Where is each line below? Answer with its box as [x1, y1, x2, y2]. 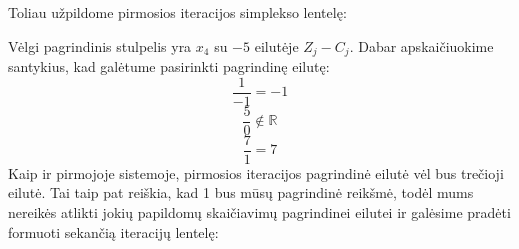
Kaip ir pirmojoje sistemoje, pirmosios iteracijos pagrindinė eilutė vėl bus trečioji [8, 162, 504, 183]
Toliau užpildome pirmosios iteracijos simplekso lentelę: [8, 2, 347, 22]
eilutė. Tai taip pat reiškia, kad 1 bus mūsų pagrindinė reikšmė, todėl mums [8, 182, 474, 203]
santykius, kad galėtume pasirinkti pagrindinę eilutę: [8, 56, 330, 77]
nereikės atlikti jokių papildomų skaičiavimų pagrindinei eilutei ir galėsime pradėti [8, 202, 511, 223]
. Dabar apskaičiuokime [349, 35, 494, 56]
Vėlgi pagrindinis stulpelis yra [8, 35, 192, 56]
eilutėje [254, 35, 299, 56]
